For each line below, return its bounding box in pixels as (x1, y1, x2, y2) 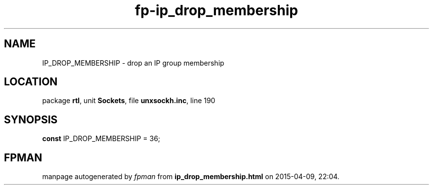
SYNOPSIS (4, 113, 58, 126)
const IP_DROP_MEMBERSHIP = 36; (42, 134, 161, 143)
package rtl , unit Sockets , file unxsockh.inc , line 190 (42, 96, 216, 105)
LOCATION (4, 76, 58, 88)
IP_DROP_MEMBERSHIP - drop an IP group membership (42, 58, 224, 67)
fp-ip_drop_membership (135, 2, 298, 19)
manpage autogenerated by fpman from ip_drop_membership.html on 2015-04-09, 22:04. (42, 172, 340, 181)
